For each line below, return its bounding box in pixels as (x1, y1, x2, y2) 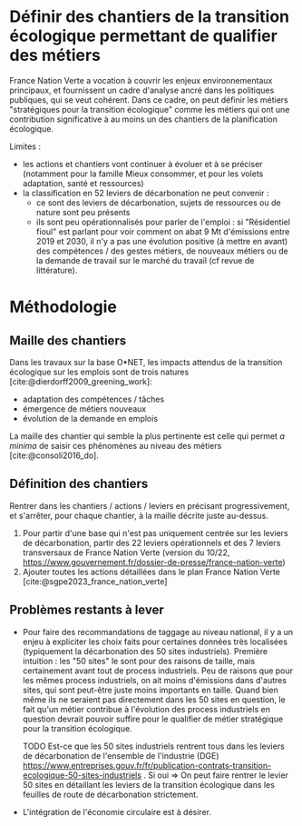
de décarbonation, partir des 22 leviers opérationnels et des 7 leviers (22, 537, 281, 548)
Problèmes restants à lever (9, 602, 165, 618)
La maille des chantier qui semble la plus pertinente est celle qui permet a (9, 430, 286, 442)
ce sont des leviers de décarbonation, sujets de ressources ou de (35, 197, 281, 208)
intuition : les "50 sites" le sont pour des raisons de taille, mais (22, 655, 256, 666)
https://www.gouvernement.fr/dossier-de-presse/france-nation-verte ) (22, 556, 286, 567)
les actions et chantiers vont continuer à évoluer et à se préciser (22, 158, 263, 169)
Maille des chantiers (9, 333, 127, 348)
